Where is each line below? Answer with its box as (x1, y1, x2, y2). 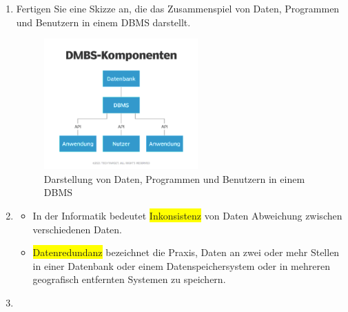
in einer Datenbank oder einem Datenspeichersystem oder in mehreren (32, 258, 330, 273)
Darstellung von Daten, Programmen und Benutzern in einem (43, 171, 305, 186)
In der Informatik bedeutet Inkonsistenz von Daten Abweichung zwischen (32, 208, 342, 222)
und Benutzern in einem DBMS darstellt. (16, 14, 191, 29)
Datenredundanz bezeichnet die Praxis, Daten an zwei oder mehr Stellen (32, 245, 340, 260)
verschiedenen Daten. (32, 222, 123, 236)
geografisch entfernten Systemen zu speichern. (32, 272, 226, 286)
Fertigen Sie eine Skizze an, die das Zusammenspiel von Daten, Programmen (16, 1, 340, 15)
